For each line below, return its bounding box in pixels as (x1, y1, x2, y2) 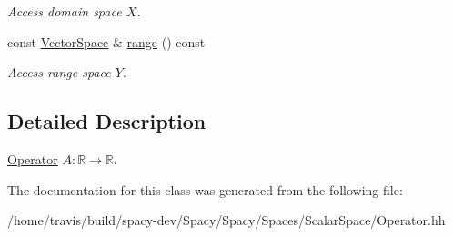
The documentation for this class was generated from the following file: (7, 180, 403, 199)
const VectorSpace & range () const (7, 32, 206, 51)
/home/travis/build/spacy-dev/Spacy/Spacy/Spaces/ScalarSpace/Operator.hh (7, 211, 446, 230)
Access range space (7, 63, 111, 82)
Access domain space (7, 2, 122, 20)
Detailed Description (7, 107, 206, 135)
